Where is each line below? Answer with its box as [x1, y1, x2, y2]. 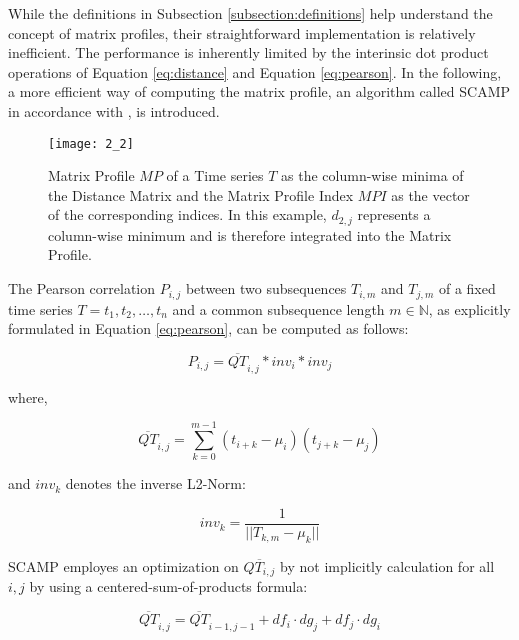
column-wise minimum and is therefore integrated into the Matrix [48, 224, 452, 245]
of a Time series [166, 165, 264, 186]
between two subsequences [185, 278, 347, 299]
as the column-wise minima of [281, 165, 464, 186]
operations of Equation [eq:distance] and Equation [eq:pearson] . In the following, [8, 61, 502, 82]
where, [8, 386, 48, 407]
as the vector [391, 184, 470, 205]
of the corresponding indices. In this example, [48, 204, 327, 225]
